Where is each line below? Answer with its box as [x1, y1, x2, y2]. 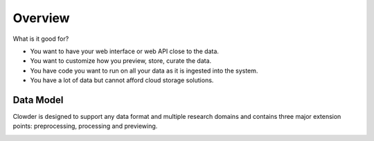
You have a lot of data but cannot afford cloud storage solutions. [30, 76, 214, 84]
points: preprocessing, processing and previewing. [12, 122, 158, 131]
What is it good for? [12, 35, 69, 43]
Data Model [12, 94, 64, 106]
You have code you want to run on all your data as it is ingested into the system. [30, 66, 258, 75]
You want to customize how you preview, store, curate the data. [30, 57, 212, 65]
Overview [12, 10, 70, 26]
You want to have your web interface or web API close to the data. [30, 47, 220, 55]
